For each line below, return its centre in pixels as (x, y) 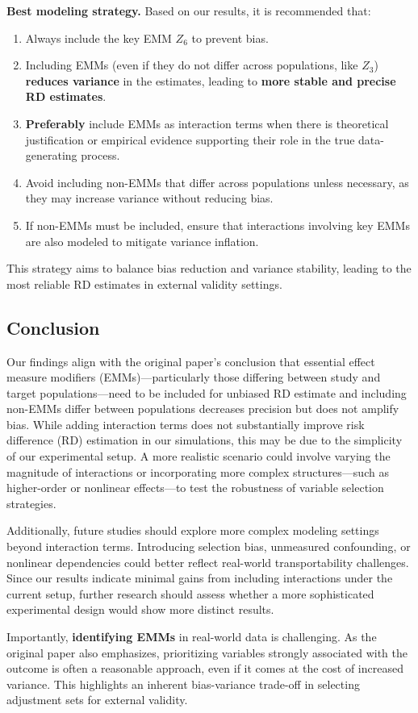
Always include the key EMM (98, 38)
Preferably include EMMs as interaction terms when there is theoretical (207, 123)
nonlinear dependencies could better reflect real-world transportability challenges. (208, 562)
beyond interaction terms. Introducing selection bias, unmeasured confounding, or (209, 546)
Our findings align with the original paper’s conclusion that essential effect (191, 361)
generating (51, 155)
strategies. (31, 503)
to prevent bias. (230, 38)
